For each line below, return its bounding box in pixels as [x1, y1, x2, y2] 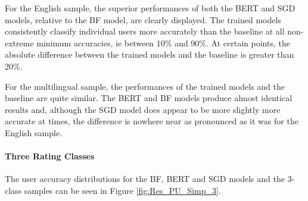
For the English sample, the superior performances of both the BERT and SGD [5, 2, 295, 14]
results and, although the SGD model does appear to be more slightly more [5, 103, 281, 115]
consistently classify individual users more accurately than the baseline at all [5, 25, 285, 37]
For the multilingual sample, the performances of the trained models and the [5, 80, 285, 92]
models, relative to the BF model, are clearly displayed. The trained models [5, 13, 281, 26]
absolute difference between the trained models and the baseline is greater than [5, 48, 294, 61]
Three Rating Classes [5, 150, 95, 162]
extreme [5, 36, 34, 49]
